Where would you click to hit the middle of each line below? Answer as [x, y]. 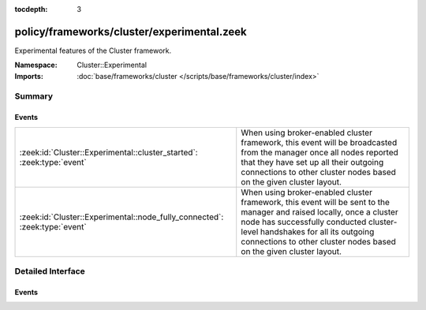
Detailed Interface [50, 271]
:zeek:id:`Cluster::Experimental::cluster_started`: [108, 152]
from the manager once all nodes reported [319, 152]
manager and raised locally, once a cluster [319, 211]
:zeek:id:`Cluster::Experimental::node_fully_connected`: [121, 217]
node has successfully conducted [304, 222]
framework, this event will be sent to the [316, 202]
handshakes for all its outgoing [318, 231]
